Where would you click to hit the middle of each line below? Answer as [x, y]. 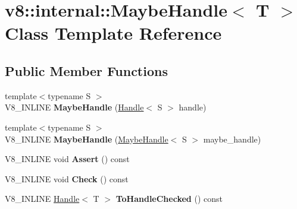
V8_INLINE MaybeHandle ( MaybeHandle [87, 139]
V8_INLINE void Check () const [67, 178]
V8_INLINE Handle [42, 199]
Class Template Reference [113, 33]
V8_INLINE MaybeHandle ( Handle [74, 107]
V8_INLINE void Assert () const [67, 159]
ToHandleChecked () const [169, 199]
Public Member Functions [86, 70]
